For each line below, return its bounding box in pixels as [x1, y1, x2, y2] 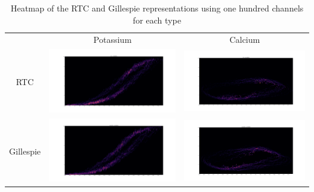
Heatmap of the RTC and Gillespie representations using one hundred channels [10, 2, 304, 14]
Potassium [93, 33, 132, 46]
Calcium [229, 33, 260, 46]
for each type [133, 13, 181, 26]
